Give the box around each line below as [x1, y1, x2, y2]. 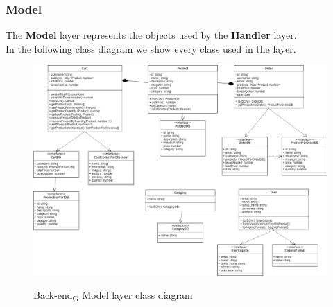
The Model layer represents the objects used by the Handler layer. [6, 28, 297, 42]
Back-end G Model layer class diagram [33, 288, 193, 304]
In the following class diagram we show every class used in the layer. [6, 41, 296, 55]
